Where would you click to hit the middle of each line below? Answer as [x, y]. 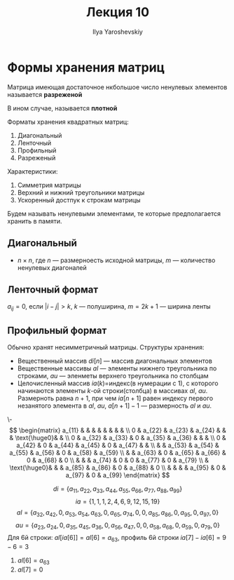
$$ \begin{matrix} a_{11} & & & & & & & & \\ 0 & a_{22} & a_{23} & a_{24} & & [118, 430]
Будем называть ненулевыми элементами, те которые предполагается [114, 213]
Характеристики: [33, 171]
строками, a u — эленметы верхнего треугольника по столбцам [113, 375]
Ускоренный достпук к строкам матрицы [79, 200]
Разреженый [36, 157]
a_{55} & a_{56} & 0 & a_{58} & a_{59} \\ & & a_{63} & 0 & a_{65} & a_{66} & [118, 452]
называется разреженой [45, 94]
